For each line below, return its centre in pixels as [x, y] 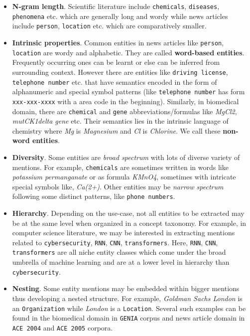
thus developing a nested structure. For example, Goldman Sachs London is [127, 298]
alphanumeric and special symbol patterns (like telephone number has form [128, 91]
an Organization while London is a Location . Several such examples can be [129, 308]
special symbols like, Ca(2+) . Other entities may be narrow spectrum [118, 186]
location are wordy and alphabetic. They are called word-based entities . [128, 52]
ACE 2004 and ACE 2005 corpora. [62, 327]
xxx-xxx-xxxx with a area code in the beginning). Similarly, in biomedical [125, 101]
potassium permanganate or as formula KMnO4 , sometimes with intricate [124, 177]
